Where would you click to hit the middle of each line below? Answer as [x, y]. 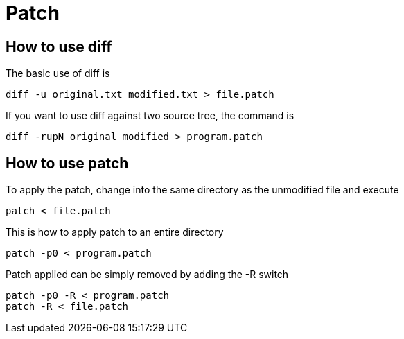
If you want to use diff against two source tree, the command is [150, 116]
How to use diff [59, 46]
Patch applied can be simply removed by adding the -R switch [147, 275]
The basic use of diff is [58, 73]
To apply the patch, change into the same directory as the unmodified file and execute [202, 190]
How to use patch [67, 163]
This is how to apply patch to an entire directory [115, 232]
